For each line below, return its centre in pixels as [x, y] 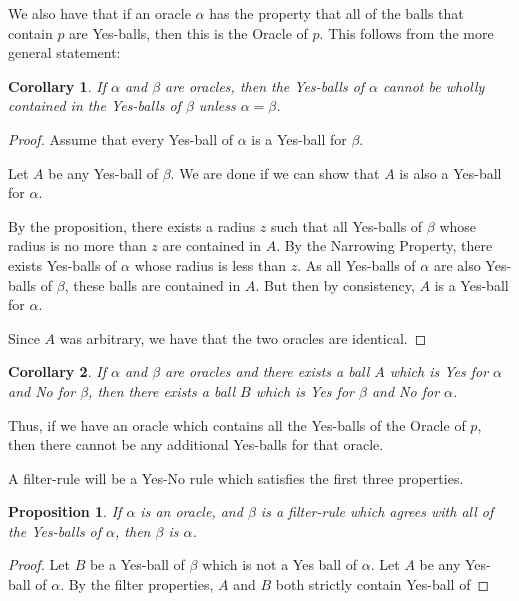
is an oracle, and [191, 511]
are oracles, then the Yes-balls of [265, 85]
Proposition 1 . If [65, 511]
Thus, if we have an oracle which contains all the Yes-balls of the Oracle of [237, 424]
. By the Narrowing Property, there [384, 245]
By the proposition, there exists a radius [132, 225]
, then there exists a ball [162, 390]
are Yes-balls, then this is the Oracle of [188, 32]
